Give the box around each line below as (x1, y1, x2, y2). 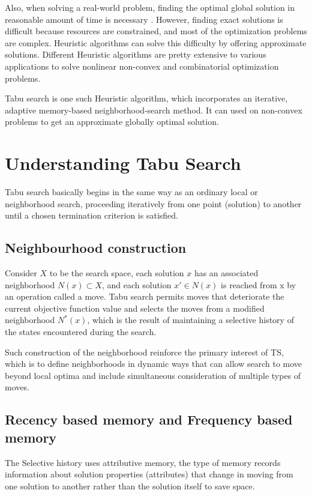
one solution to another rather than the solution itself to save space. (5, 479, 255, 492)
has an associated (194, 267, 259, 279)
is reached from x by (221, 278, 296, 291)
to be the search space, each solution (49, 267, 184, 279)
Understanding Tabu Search (5, 151, 241, 175)
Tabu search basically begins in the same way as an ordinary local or (5, 186, 258, 198)
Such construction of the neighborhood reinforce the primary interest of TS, (5, 345, 284, 358)
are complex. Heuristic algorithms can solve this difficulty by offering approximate (5, 36, 307, 49)
